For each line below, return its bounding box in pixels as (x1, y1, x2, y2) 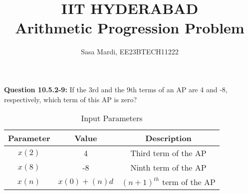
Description (145, 132, 192, 144)
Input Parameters (81, 112, 143, 124)
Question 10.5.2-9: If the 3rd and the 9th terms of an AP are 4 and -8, (4, 84, 228, 94)
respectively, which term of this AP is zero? (4, 94, 137, 104)
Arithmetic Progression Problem (15, 17, 245, 38)
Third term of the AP (130, 147, 207, 159)
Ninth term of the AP (130, 162, 207, 174)
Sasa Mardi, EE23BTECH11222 (81, 46, 179, 57)
